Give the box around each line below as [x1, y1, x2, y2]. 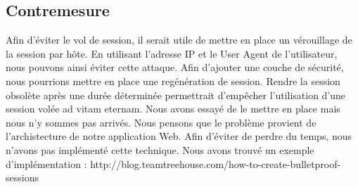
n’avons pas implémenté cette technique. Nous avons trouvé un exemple [6, 142, 314, 157]
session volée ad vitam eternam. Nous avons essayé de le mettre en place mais [6, 101, 340, 116]
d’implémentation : [6, 156, 87, 171]
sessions [6, 170, 39, 185]
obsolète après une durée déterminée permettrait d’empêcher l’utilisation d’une [6, 87, 346, 102]
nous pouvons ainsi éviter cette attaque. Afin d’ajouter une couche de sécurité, [6, 60, 344, 75]
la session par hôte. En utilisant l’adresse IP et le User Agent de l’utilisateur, [6, 46, 338, 60]
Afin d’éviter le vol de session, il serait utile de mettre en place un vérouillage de [6, 32, 352, 47]
